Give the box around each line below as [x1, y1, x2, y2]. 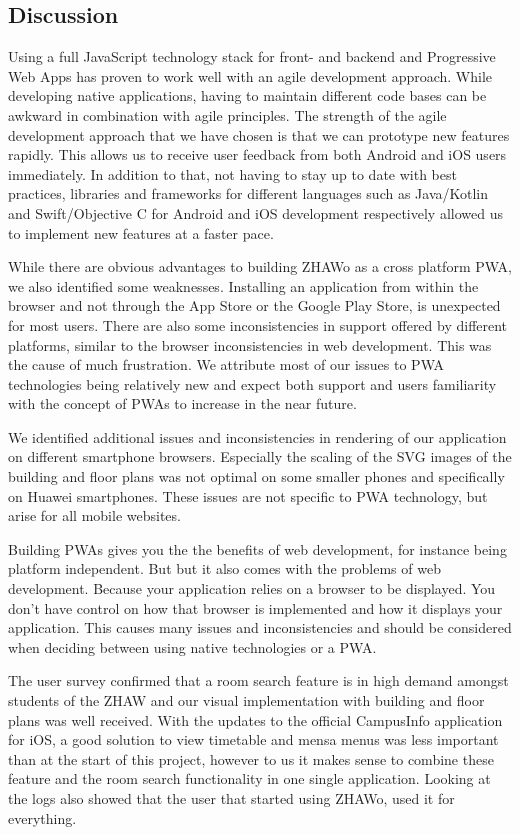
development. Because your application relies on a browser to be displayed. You [8, 578, 496, 599]
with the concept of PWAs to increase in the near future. [8, 393, 357, 414]
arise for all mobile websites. [8, 505, 181, 526]
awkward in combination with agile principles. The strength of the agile [8, 104, 447, 125]
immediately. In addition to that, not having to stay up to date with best [8, 163, 457, 184]
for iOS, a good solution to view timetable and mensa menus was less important [8, 729, 499, 750]
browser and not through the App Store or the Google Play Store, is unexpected [8, 295, 501, 316]
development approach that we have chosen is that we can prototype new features [8, 124, 510, 145]
